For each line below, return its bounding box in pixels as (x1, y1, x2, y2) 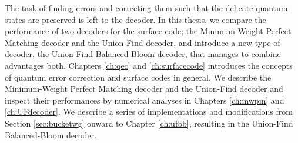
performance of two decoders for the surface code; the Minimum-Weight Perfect (5, 25, 292, 37)
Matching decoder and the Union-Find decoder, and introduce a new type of (5, 36, 280, 48)
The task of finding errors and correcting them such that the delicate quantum (5, 2, 288, 14)
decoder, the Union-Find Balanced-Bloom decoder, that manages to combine (5, 48, 281, 60)
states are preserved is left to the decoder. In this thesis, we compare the (5, 13, 266, 25)
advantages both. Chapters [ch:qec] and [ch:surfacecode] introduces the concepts (5, 59, 293, 71)
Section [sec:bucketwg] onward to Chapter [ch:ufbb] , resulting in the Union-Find (5, 117, 293, 129)
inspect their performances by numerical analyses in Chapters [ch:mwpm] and (5, 94, 284, 106)
